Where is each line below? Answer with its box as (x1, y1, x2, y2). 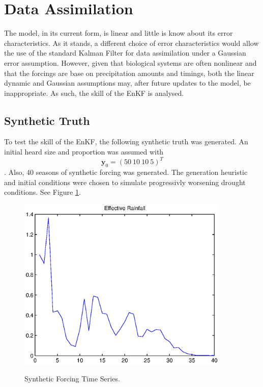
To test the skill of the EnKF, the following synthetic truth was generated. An (4, 136, 248, 147)
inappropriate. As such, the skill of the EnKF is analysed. (4, 87, 184, 98)
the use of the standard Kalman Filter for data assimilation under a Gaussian (4, 47, 246, 58)
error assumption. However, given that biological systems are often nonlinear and (4, 57, 257, 68)
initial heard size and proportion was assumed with (4, 146, 164, 157)
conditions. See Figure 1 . (4, 187, 81, 197)
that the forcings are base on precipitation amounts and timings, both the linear (4, 67, 254, 78)
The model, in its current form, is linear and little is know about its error (4, 28, 233, 38)
